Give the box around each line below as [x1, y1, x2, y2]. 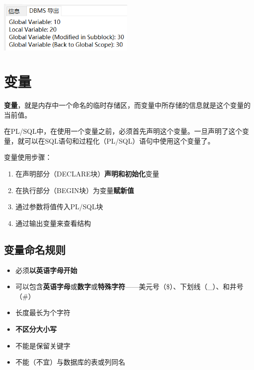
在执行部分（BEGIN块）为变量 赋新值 [15, 185, 134, 195]
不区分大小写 [15, 324, 57, 334]
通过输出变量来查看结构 [15, 218, 91, 228]
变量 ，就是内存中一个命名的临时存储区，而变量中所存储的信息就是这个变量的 [4, 100, 251, 110]
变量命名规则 [4, 242, 66, 257]
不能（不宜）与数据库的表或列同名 [15, 357, 125, 367]
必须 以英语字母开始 [15, 265, 77, 275]
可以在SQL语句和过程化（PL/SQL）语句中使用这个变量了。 [24, 135, 215, 146]
